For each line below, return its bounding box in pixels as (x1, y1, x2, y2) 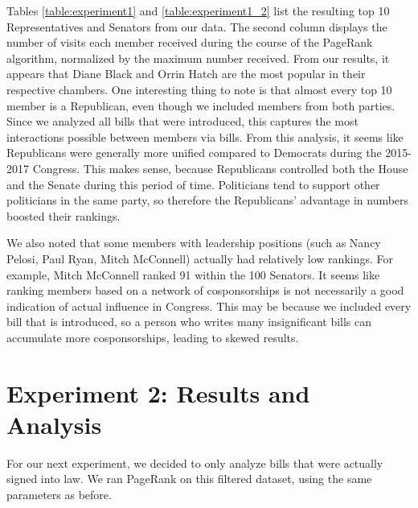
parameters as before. (6, 485, 112, 502)
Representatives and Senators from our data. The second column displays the (6, 18, 387, 35)
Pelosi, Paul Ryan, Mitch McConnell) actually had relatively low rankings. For (6, 250, 393, 266)
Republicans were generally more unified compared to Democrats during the (6, 144, 382, 161)
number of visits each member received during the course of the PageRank (6, 34, 373, 51)
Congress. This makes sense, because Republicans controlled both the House (32, 159, 408, 176)
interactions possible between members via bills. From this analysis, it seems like (6, 128, 404, 145)
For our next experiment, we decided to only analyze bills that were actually (6, 454, 383, 471)
